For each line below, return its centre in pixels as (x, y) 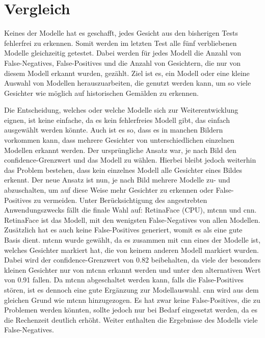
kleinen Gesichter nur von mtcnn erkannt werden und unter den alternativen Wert (132, 269)
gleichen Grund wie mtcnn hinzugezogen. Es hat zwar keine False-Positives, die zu (132, 300)
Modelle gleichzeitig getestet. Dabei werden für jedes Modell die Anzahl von (123, 53)
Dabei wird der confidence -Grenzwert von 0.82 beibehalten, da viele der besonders (132, 260)
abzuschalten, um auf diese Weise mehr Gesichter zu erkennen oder (109, 190)
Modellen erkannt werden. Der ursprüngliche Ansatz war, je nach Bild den (120, 150)
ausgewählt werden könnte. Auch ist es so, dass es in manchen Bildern (114, 130)
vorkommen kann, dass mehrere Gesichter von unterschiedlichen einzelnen (119, 140)
